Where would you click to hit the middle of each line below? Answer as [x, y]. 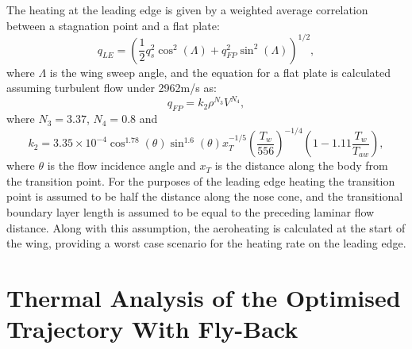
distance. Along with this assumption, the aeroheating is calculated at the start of [206, 227]
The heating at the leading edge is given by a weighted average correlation [187, 10]
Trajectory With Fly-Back [152, 329]
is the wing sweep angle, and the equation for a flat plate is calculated [220, 72]
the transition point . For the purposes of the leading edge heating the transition [201, 180]
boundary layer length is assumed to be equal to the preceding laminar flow [191, 212]
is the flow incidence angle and [121, 165]
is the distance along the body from [301, 165]
